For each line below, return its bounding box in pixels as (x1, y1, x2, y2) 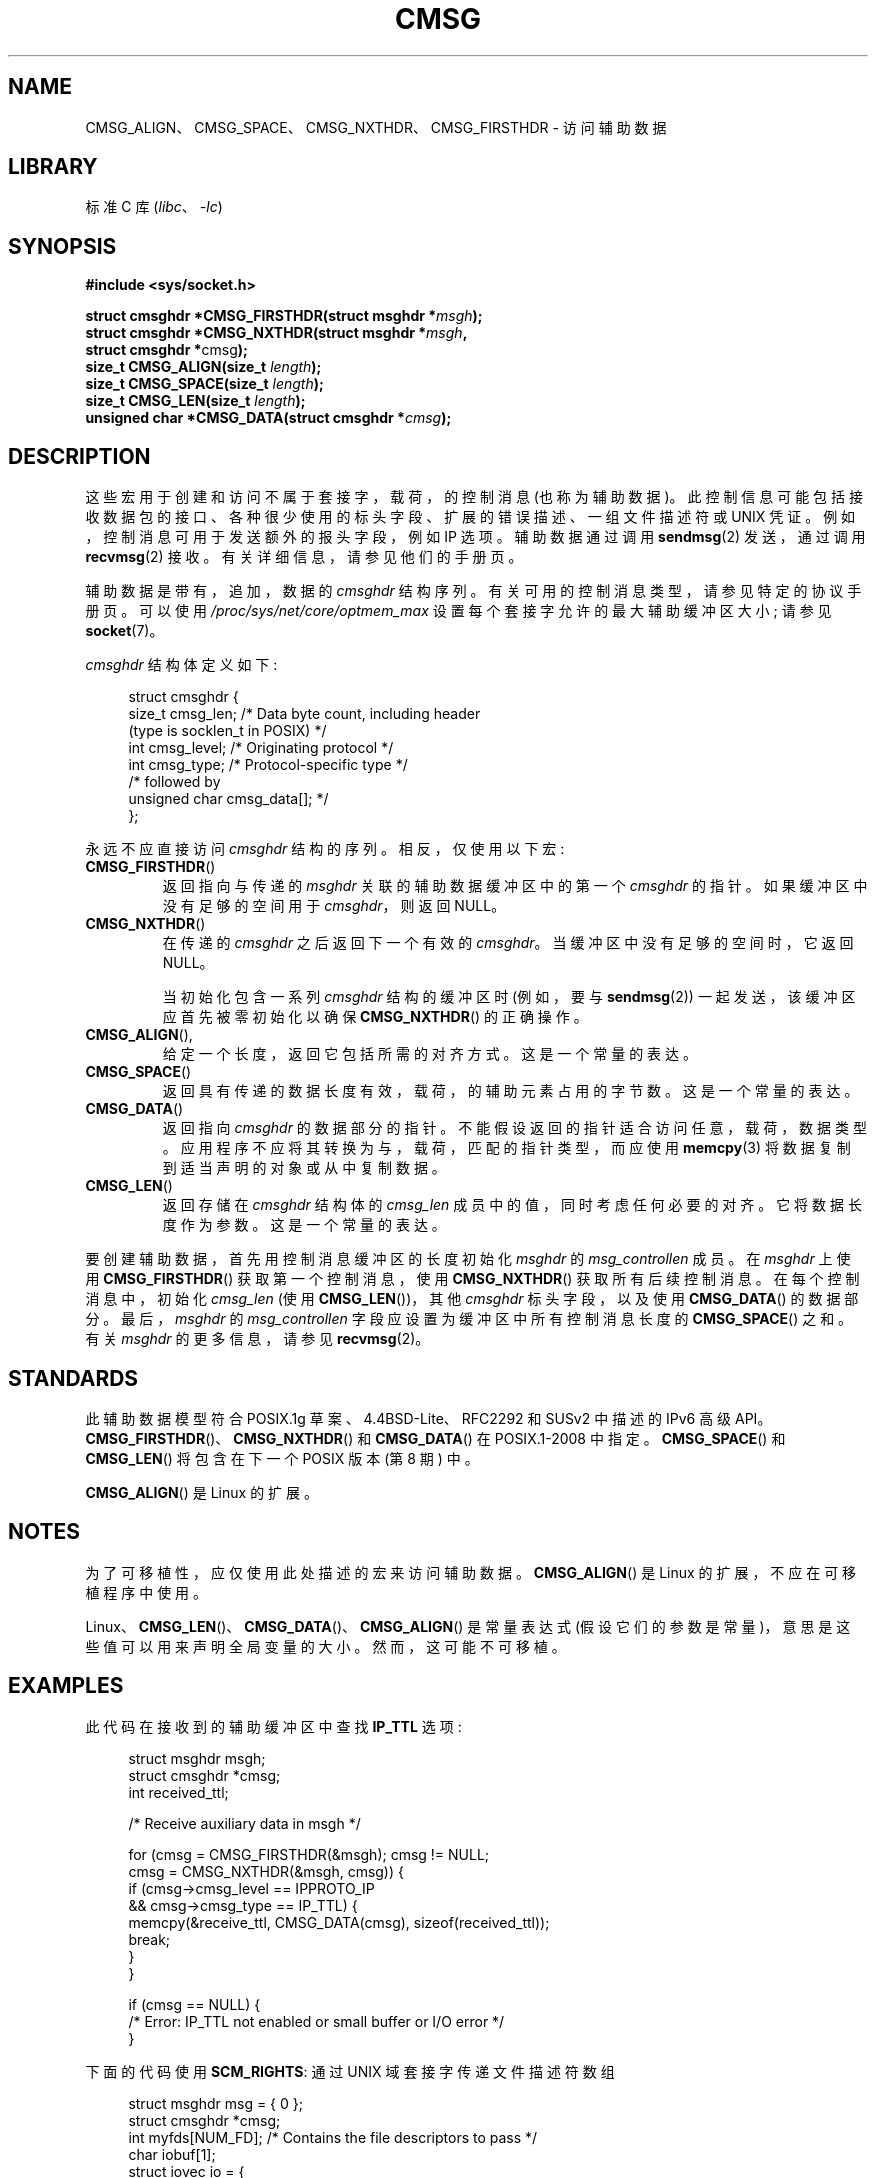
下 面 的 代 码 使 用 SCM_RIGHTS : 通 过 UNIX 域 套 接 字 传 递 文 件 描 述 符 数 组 (85, 2062, 615, 2080)
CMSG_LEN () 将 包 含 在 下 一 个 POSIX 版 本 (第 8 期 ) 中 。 (85, 1449, 479, 1467)
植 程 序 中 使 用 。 (85, 1583, 208, 1601)
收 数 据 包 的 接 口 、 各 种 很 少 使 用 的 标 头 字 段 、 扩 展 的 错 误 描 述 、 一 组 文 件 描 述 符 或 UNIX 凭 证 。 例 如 (85, 508, 856, 526)
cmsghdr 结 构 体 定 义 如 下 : (85, 656, 278, 674)
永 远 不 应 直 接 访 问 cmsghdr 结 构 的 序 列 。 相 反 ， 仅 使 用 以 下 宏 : (85, 840, 565, 858)
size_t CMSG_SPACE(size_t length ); (85, 375, 324, 393)
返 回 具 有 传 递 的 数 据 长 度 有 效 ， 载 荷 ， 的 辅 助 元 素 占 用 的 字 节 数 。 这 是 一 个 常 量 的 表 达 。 (162, 1082, 859, 1100)
